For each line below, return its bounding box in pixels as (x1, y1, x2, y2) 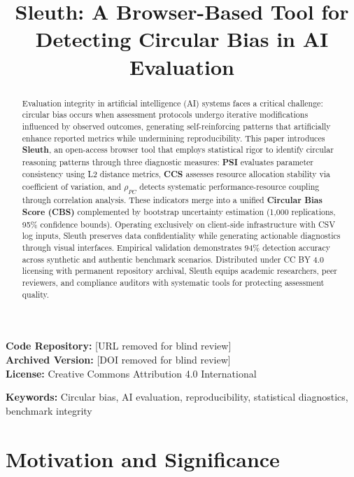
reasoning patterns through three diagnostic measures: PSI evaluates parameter (22, 155, 313, 168)
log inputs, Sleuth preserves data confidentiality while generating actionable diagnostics (22, 230, 341, 242)
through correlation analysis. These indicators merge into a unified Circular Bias (22, 193, 323, 206)
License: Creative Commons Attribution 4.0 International (6, 366, 257, 380)
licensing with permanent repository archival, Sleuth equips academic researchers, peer (22, 265, 337, 277)
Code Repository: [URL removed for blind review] (6, 338, 232, 353)
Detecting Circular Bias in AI (35, 25, 329, 53)
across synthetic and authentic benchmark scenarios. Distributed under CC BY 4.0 (22, 253, 325, 265)
